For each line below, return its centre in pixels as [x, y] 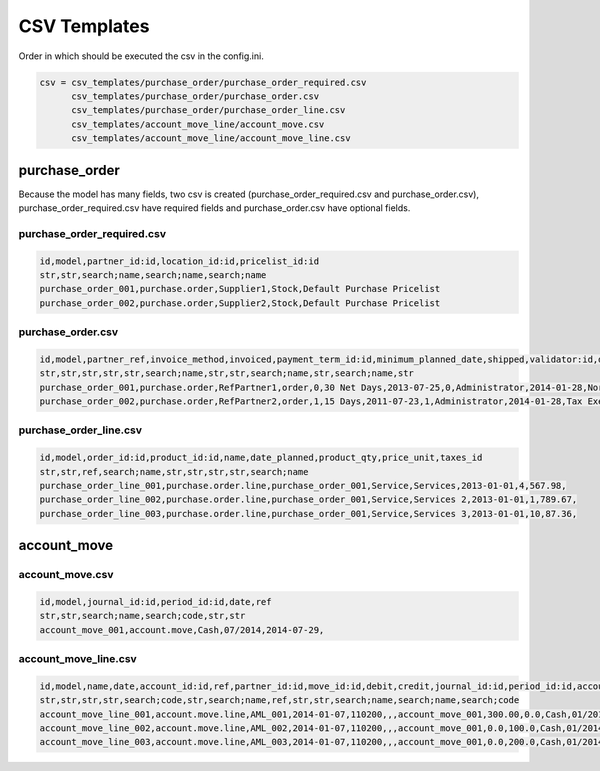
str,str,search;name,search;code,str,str [142, 616]
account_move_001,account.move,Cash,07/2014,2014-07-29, [182, 629]
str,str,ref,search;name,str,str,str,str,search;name [174, 471]
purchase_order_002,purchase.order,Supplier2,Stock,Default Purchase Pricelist [240, 303]
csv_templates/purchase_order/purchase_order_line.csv [208, 110]
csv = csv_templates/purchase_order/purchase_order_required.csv [203, 82]
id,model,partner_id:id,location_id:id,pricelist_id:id [179, 261]
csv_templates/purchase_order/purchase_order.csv [195, 96]
